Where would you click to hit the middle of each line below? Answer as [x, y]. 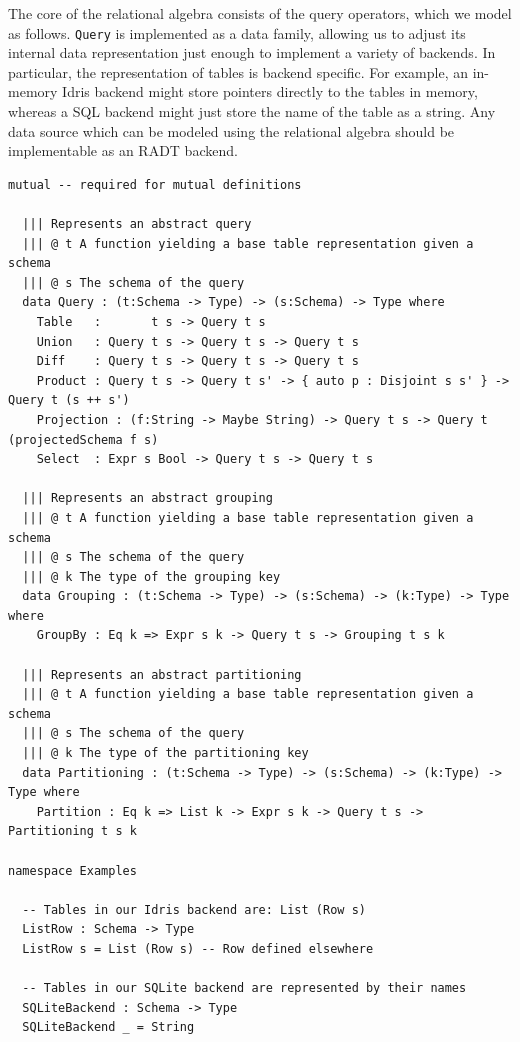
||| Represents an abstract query [137, 224]
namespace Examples [72, 870]
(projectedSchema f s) [83, 439]
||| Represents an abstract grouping [147, 498]
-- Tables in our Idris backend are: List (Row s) [194, 909]
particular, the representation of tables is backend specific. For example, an [238, 71]
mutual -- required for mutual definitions [155, 184]
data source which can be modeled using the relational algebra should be [231, 130]
